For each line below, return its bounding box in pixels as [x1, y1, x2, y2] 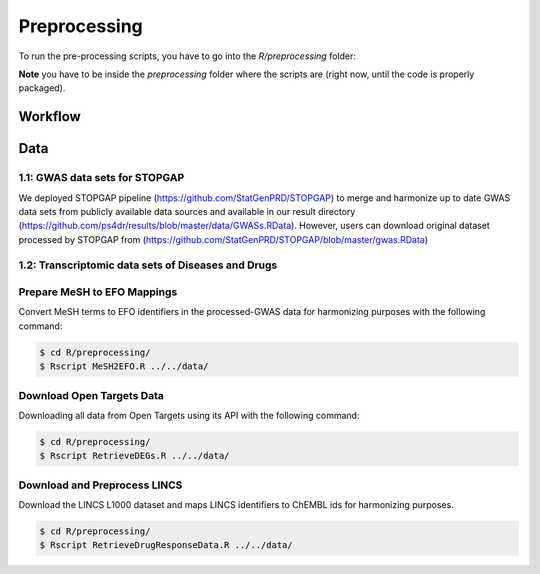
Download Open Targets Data [18, 388, 165, 402]
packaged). [18, 82, 66, 94]
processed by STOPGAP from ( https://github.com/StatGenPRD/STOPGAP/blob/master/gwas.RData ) [18, 233, 429, 245]
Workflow [18, 108, 82, 125]
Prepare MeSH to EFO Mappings [18, 285, 178, 299]
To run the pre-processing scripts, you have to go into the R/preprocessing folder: [18, 50, 357, 62]
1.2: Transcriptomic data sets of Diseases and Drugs [18, 258, 278, 272]
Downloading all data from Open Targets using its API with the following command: [18, 409, 360, 421]
